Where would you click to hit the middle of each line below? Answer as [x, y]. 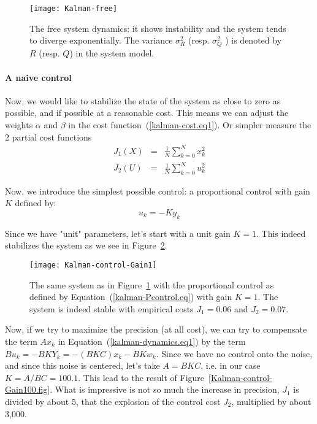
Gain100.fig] [28, 389]
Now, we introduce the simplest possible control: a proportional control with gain [158, 191]
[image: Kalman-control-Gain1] [93, 265]
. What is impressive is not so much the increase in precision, [165, 389]
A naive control [38, 77]
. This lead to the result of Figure [141, 377]
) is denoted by [254, 40]
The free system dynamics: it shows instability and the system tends [158, 28]
